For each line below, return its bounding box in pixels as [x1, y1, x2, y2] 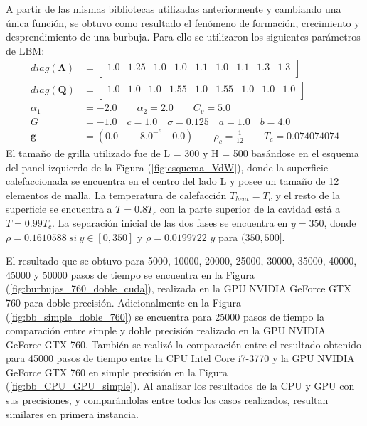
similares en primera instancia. [6, 406, 139, 421]
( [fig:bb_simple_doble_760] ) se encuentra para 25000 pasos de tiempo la [6, 309, 325, 324]
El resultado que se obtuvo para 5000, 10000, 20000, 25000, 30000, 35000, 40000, [6, 253, 357, 268]
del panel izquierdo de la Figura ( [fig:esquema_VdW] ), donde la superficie [6, 159, 329, 174]
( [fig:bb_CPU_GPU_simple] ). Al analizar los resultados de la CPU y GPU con [6, 378, 355, 393]
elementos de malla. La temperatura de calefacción [6, 187, 227, 202]
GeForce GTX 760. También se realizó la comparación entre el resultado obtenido [6, 336, 362, 351]
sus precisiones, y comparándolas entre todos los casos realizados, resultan [6, 393, 329, 408]
